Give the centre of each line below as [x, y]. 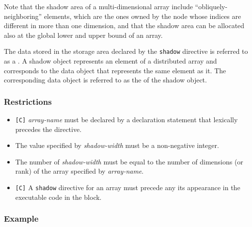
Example [21, 219]
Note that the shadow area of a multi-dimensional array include [98, 6]
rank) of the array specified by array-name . [79, 171]
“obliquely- [211, 6]
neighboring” [23, 16]
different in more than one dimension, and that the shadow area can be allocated [124, 25]
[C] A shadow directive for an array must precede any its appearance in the [128, 187]
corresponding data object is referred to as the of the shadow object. [105, 80]
